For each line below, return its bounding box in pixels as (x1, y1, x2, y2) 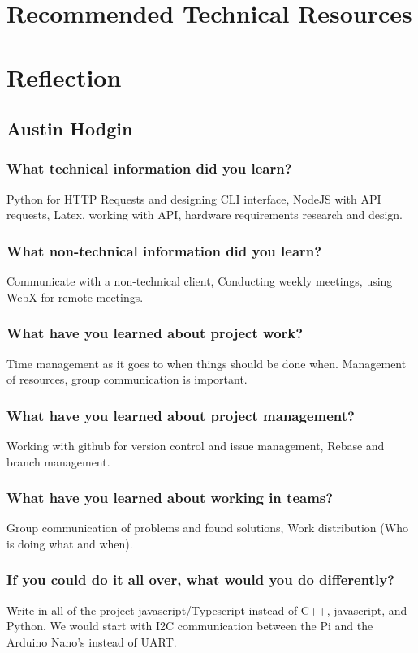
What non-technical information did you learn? (6, 240, 322, 260)
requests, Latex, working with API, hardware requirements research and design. (6, 206, 403, 223)
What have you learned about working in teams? (6, 488, 334, 508)
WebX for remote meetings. (6, 288, 144, 305)
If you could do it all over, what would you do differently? (6, 569, 394, 590)
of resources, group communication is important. (6, 371, 248, 388)
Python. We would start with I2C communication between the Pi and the (6, 617, 373, 634)
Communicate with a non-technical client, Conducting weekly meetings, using (6, 273, 393, 290)
